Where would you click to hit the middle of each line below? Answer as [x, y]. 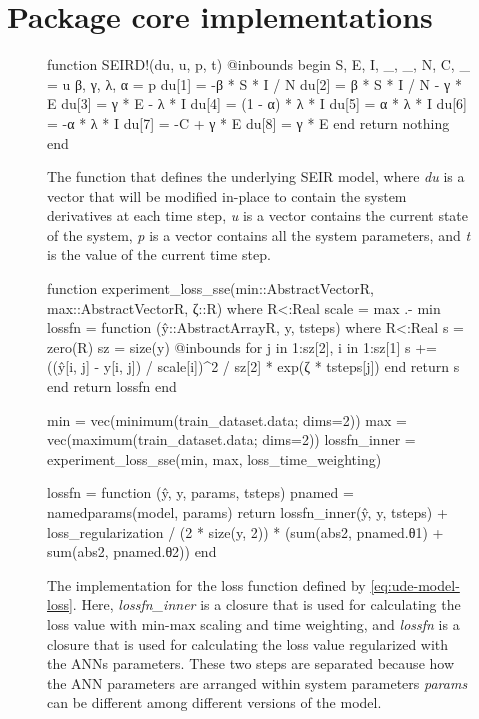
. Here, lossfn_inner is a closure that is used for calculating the [266, 604]
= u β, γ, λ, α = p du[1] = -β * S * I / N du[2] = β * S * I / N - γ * [254, 83]
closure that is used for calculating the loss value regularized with [248, 643]
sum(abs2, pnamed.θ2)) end [132, 551]
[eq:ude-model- [415, 584]
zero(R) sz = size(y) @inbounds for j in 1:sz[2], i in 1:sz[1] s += [242, 346]
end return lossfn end [112, 386]
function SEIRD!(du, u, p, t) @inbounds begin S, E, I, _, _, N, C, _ [258, 64]
